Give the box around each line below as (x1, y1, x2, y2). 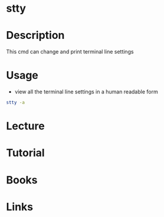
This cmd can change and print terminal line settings (6, 48, 134, 55)
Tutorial (6, 146, 45, 160)
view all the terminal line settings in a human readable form (14, 88, 158, 95)
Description (6, 29, 65, 42)
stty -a (6, 99, 25, 106)
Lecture (6, 119, 45, 133)
